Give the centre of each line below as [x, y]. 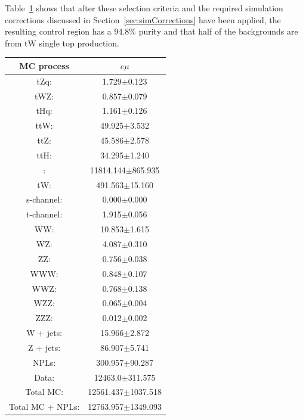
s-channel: [44, 199]
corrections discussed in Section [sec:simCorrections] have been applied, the [143, 19]
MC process [44, 65]
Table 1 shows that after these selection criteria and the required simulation [144, 8]
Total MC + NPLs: [44, 407]
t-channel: [44, 214]
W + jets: [44, 333]
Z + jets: [44, 347]
